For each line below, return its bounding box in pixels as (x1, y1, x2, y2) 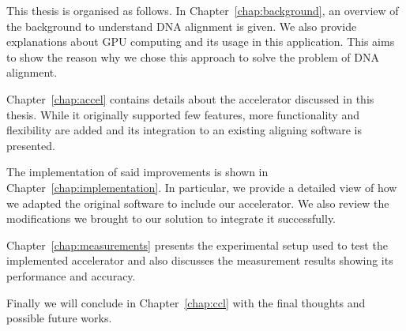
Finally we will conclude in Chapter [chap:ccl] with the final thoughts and (6, 294, 366, 310)
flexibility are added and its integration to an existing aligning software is (6, 122, 363, 138)
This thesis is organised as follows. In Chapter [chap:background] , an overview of (6, 2, 399, 18)
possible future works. (6, 310, 112, 326)
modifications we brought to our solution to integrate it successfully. (6, 210, 336, 227)
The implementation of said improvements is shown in (6, 164, 269, 180)
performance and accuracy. (6, 267, 136, 284)
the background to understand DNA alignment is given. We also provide (6, 17, 357, 34)
